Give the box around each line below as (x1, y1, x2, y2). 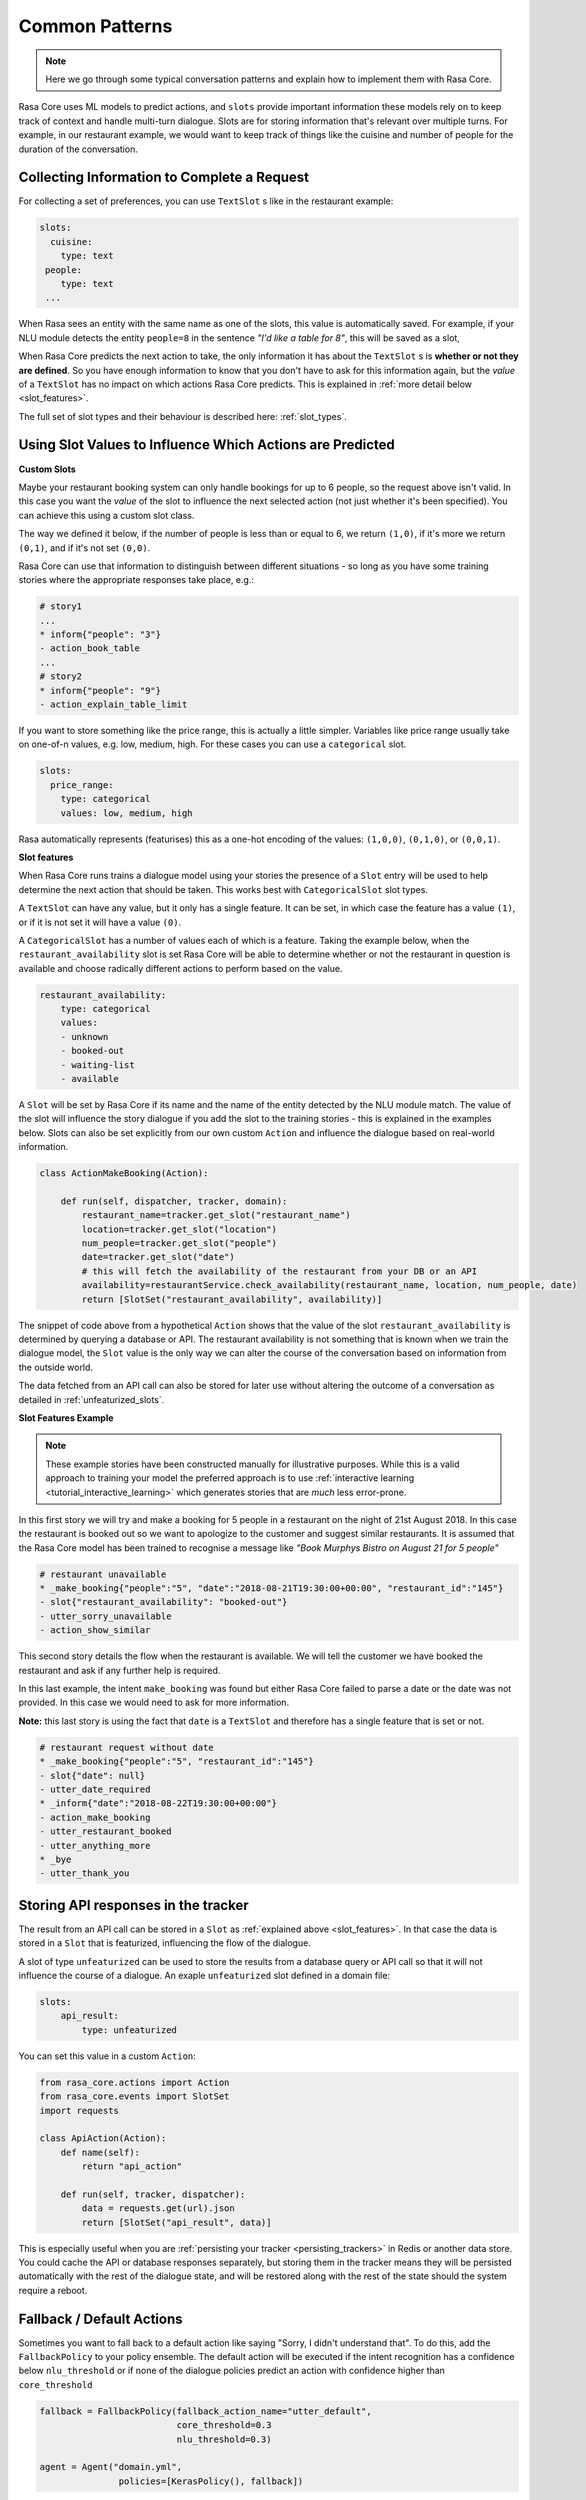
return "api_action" (81, 2161, 183, 2172)
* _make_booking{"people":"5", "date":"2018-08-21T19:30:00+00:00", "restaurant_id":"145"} (39, 1583, 504, 1594)
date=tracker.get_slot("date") (81, 1251, 235, 1263)
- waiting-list (60, 1059, 135, 1070)
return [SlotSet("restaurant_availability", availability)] (81, 1293, 383, 1305)
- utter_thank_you (39, 1868, 130, 1879)
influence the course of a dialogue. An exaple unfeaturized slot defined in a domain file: (18, 1969, 390, 1981)
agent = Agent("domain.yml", (39, 2461, 183, 2473)
